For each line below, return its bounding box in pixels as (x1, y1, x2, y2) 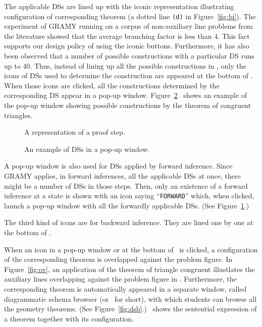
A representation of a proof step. (24, 127, 125, 137)
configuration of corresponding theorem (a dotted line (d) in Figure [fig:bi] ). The (4, 11, 256, 21)
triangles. (4, 110, 33, 120)
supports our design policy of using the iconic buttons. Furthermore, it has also (4, 40, 249, 51)
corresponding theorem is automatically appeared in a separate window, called (4, 283, 247, 294)
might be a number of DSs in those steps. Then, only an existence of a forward (4, 180, 248, 191)
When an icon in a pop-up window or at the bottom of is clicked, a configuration (4, 244, 258, 254)
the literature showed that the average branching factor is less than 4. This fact (4, 30, 250, 41)
